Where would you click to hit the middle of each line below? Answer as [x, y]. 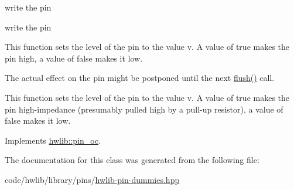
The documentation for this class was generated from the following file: [132, 160]
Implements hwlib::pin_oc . [53, 140]
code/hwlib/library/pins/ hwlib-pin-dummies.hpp [92, 179]
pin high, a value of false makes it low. [74, 58]
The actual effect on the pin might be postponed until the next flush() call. [140, 78]
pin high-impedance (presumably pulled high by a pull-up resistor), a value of [144, 109]
